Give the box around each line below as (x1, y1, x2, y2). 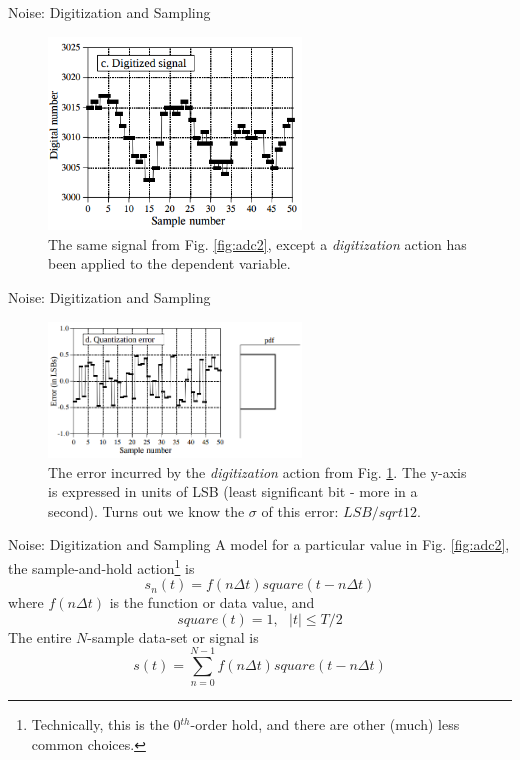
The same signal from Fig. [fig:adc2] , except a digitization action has (48, 233, 467, 254)
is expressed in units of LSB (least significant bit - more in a (48, 481, 418, 502)
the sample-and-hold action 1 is (8, 554, 195, 578)
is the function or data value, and (109, 592, 315, 613)
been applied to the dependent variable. (48, 253, 291, 274)
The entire (8, 626, 72, 647)
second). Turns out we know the (48, 500, 245, 521)
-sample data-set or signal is (87, 626, 259, 647)
